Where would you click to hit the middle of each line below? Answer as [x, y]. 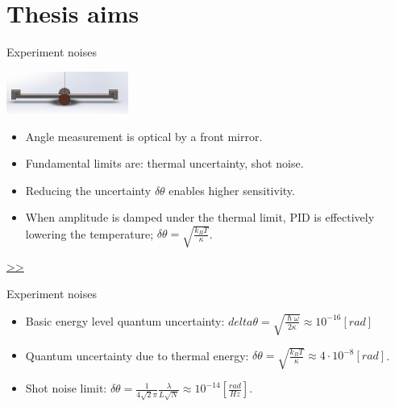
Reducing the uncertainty [88, 190]
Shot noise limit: [66, 388]
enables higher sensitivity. [232, 190]
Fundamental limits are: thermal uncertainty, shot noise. [164, 163]
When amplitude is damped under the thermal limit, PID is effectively [200, 217]
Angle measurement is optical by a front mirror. [144, 136]
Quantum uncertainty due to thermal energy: [137, 355]
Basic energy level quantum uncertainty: [125, 320]
